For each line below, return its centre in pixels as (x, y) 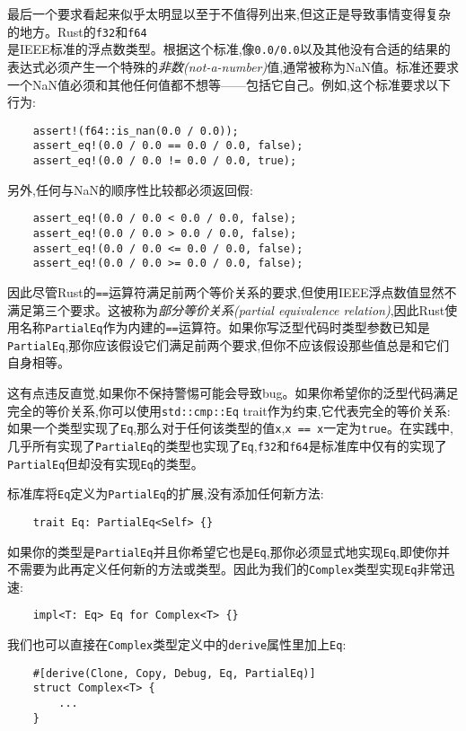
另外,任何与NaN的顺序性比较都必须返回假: (130, 189)
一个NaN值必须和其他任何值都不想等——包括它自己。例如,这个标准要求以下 (229, 84)
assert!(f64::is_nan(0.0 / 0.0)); (136, 131)
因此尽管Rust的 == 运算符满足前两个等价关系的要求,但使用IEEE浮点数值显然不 (232, 291)
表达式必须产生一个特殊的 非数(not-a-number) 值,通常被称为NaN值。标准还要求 (233, 66)
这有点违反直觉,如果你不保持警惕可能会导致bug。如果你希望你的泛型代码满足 (233, 393)
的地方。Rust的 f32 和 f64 (77, 31)
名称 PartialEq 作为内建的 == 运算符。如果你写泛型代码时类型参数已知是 (224, 327)
